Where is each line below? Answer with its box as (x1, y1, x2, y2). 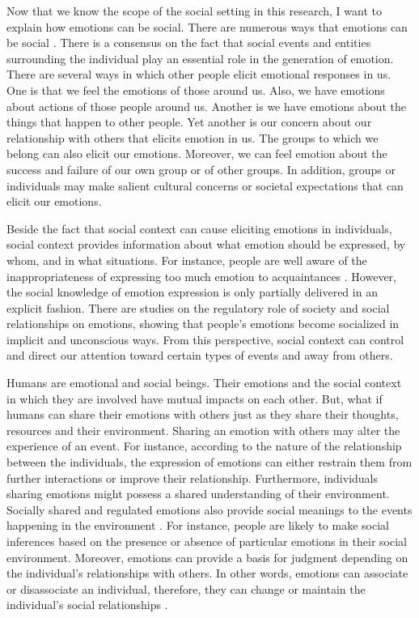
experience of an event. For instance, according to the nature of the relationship (6, 437, 402, 454)
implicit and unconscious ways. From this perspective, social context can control (6, 330, 404, 347)
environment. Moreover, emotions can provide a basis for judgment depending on (6, 548, 408, 565)
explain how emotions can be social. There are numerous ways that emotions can (6, 18, 408, 35)
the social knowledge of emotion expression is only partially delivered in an (6, 283, 378, 300)
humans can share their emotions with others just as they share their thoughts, (6, 406, 399, 423)
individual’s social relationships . (6, 596, 168, 613)
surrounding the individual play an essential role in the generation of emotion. (6, 49, 394, 66)
